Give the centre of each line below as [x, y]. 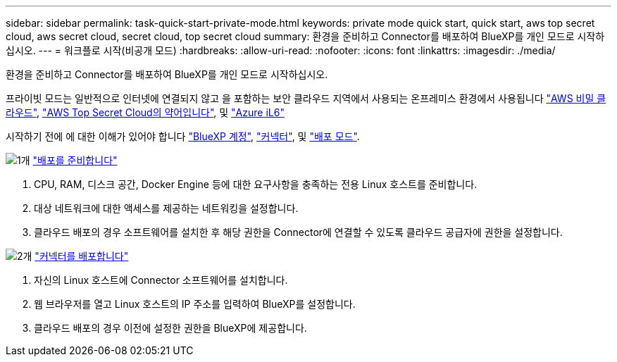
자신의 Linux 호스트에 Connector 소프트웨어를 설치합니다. [161, 280]
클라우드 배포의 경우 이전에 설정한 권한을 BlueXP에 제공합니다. [170, 328]
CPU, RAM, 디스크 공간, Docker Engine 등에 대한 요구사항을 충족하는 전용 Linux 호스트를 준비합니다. [256, 184]
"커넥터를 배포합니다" [82, 256]
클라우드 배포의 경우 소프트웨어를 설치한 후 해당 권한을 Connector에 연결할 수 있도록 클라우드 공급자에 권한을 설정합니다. [298, 232]
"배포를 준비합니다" [75, 160]
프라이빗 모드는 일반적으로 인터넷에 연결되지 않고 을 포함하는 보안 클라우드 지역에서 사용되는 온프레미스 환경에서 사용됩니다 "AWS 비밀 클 [306, 98]
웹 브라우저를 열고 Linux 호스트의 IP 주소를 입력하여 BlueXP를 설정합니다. [195, 304]
